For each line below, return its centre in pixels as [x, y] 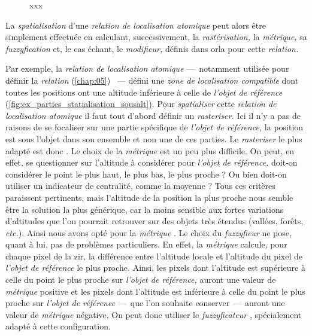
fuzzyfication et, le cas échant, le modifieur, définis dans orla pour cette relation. [152, 48]
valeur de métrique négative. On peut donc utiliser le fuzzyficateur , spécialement [154, 314]
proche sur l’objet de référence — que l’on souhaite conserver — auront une [145, 303]
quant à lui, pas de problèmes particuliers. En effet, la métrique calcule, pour [146, 244]
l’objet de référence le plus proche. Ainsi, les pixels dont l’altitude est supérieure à [155, 268]
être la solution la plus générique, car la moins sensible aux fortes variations [145, 209]
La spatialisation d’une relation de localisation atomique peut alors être [136, 25]
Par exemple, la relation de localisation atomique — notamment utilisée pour [147, 68]
